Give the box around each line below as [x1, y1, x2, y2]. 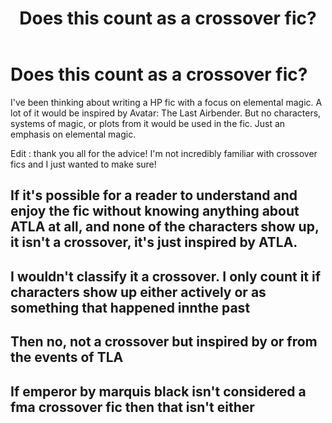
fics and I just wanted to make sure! [10, 158, 157, 170]
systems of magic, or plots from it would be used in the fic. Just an [10, 117, 286, 129]
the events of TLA [10, 349, 124, 366]
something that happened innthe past [10, 299, 251, 316]
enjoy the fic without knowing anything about [10, 203, 300, 220]
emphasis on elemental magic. [10, 128, 137, 140]
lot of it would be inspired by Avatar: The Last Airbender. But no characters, [10, 107, 322, 119]
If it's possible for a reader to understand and [10, 187, 298, 204]
